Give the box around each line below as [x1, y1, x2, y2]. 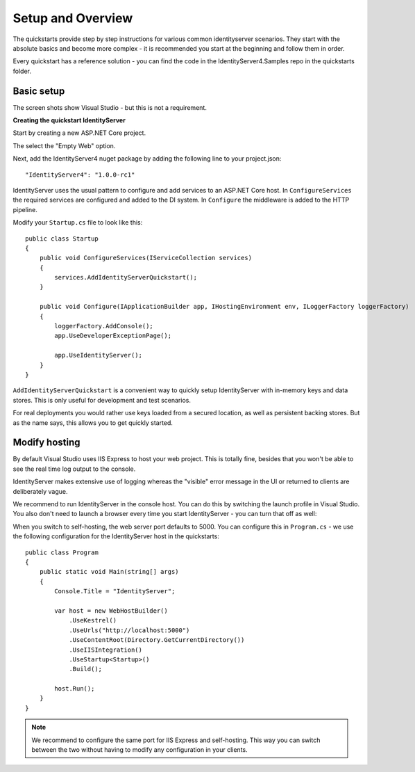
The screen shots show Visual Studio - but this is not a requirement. [12, 103, 207, 111]
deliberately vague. [12, 487, 68, 495]
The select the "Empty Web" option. [12, 141, 116, 150]
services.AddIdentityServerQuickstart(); [54, 273, 198, 282]
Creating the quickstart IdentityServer [12, 116, 126, 124]
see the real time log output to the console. [12, 465, 136, 473]
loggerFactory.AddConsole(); [54, 322, 154, 330]
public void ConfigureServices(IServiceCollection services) [39, 254, 253, 262]
